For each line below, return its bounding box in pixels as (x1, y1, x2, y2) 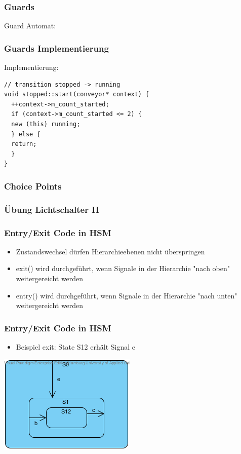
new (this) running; (11, 121, 81, 128)
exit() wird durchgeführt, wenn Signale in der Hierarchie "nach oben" (16, 263, 230, 274)
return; (11, 140, 37, 148)
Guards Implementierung (4, 42, 109, 54)
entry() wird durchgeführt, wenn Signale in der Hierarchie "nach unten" (16, 290, 237, 300)
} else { (11, 130, 41, 138)
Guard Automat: (4, 20, 56, 31)
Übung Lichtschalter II (4, 203, 99, 215)
